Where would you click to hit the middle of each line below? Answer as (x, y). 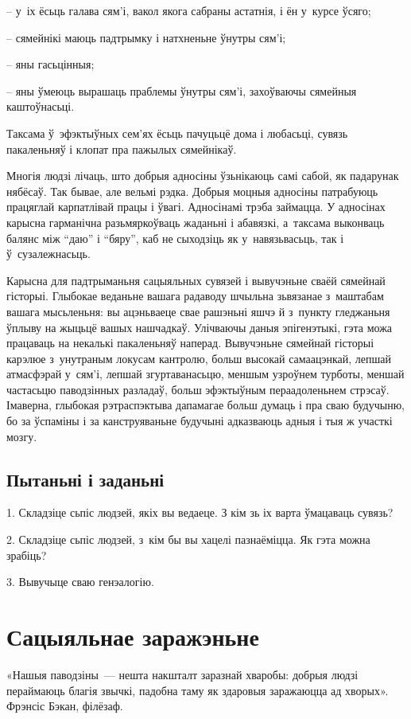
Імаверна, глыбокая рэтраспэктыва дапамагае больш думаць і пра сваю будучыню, (206, 405)
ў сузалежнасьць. (48, 254)
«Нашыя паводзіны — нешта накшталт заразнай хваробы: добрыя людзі (182, 674)
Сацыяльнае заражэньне (133, 637)
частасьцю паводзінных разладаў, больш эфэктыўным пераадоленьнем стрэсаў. (198, 389)
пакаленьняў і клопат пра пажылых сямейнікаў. (122, 148)
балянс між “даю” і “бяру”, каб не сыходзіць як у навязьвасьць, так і (175, 238)
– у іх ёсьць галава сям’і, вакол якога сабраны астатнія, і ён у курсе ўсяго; (189, 10)
